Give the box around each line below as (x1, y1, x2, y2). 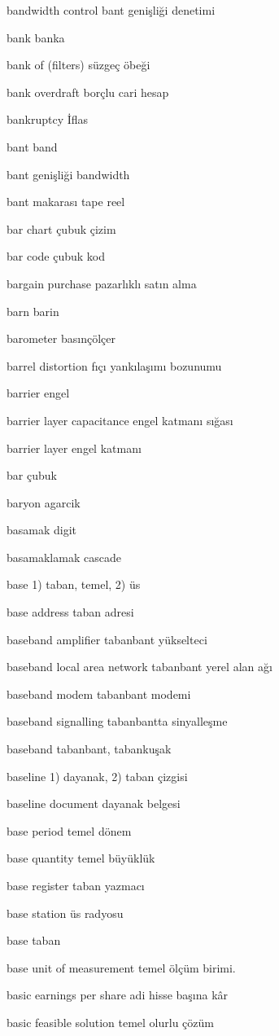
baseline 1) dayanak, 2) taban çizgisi (7, 767, 188, 784)
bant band (7, 138, 58, 155)
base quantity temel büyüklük (7, 849, 155, 867)
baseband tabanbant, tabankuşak (7, 740, 172, 757)
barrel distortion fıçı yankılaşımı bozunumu (7, 357, 222, 374)
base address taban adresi (7, 604, 134, 621)
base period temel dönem (7, 822, 132, 839)
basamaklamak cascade (7, 548, 121, 565)
